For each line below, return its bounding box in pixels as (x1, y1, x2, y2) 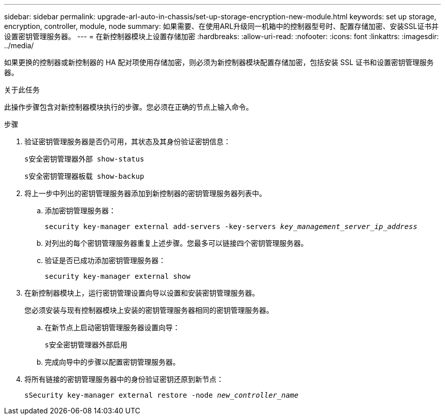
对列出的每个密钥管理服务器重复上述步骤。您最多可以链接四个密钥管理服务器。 (45, 239, 308, 247)
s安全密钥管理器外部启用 (45, 341, 128, 349)
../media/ (4, 41, 34, 50)
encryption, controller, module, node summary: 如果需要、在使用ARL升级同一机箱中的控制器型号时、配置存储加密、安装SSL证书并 (4, 22, 439, 30)
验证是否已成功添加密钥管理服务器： (45, 256, 166, 265)
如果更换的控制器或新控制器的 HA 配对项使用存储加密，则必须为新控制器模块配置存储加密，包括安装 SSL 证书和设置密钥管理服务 (4, 58, 434, 67)
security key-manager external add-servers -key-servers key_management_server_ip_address (45, 222, 418, 231)
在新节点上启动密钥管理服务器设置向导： (45, 323, 180, 332)
